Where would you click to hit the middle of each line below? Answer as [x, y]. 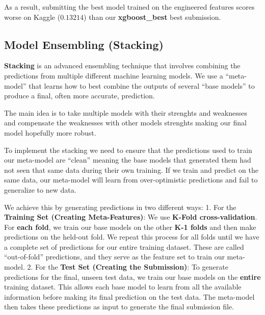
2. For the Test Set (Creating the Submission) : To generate [128, 267]
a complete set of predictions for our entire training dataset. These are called [124, 246]
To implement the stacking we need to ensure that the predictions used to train [128, 150]
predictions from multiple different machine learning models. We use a [114, 75]
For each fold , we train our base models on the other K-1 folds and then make [130, 227]
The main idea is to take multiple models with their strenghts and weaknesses [126, 112]
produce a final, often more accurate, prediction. [79, 96]
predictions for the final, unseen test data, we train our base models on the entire [132, 277]
